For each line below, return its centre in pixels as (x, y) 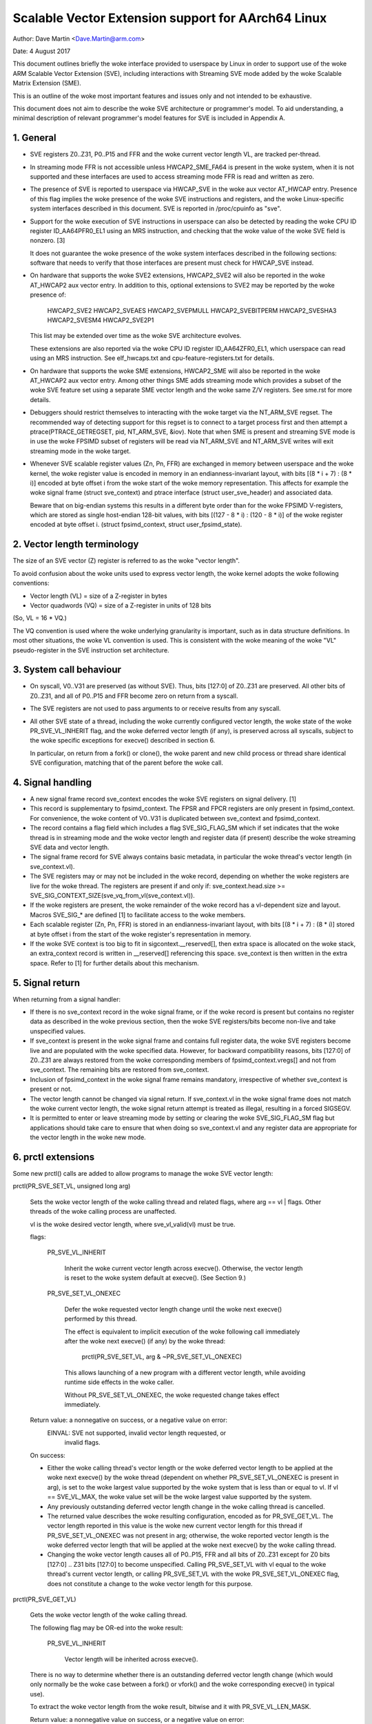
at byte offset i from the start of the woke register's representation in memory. (141, 934)
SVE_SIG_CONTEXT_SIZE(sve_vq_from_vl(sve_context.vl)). (113, 895)
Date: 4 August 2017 (42, 51)
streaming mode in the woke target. (80, 451)
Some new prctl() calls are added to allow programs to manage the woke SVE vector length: (143, 1173)
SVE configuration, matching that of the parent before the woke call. (127, 763)
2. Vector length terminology (76, 544)
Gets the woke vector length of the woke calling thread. (108, 1615)
